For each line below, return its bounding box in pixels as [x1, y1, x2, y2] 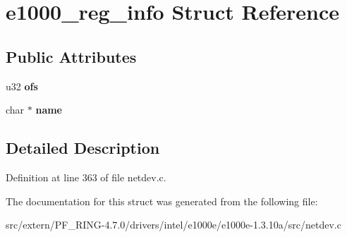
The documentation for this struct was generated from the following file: [6, 193, 318, 208]
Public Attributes [6, 45, 137, 67]
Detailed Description [6, 137, 160, 159]
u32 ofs [6, 78, 38, 93]
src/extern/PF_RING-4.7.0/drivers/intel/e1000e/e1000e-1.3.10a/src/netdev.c [6, 217, 341, 232]
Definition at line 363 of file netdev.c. [6, 169, 166, 184]
